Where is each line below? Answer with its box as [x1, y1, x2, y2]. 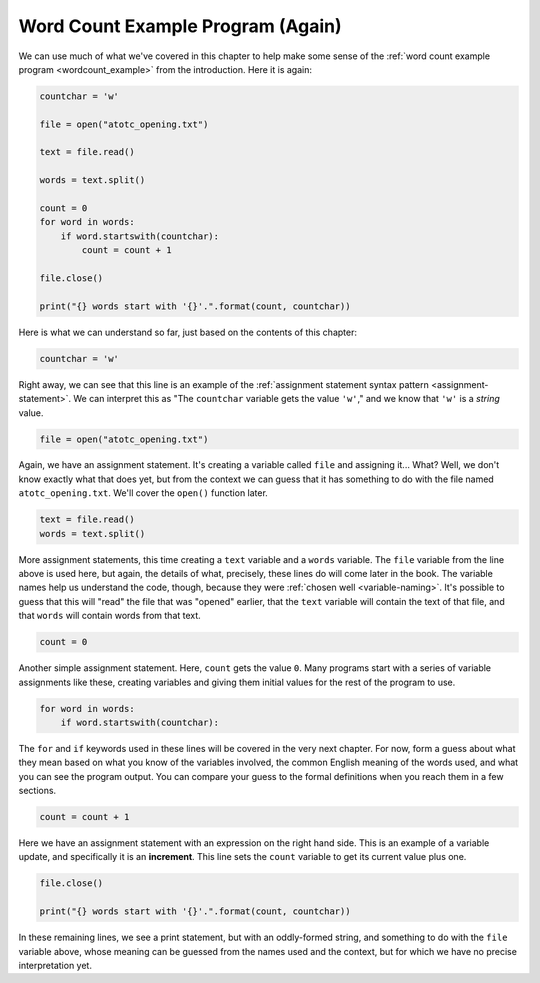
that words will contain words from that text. [18, 610, 202, 622]
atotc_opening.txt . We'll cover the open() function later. [18, 487, 269, 499]
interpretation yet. [18, 959, 92, 971]
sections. [18, 785, 57, 797]
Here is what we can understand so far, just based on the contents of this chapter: [18, 326, 357, 338]
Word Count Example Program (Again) [18, 15, 342, 37]
